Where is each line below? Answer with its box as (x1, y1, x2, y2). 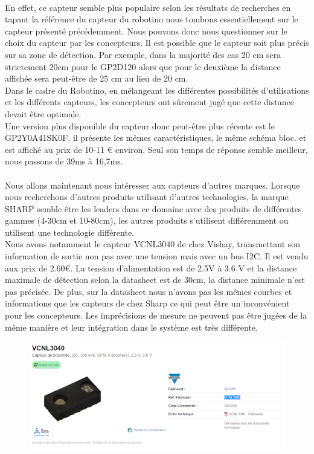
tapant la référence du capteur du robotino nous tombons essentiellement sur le (5, 13, 298, 25)
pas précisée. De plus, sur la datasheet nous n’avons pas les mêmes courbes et (5, 285, 292, 297)
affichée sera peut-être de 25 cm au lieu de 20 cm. (5, 72, 188, 85)
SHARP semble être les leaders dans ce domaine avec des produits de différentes (5, 202, 302, 215)
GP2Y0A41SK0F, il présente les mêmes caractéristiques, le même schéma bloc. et (5, 131, 307, 144)
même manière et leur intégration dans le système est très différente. (5, 320, 258, 333)
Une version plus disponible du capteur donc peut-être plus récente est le (5, 119, 275, 132)
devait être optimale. (5, 107, 82, 120)
